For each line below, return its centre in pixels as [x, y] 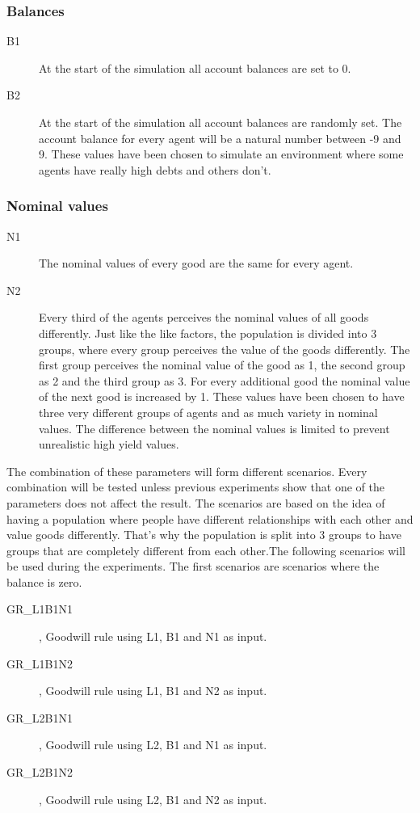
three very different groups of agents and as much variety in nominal [208, 412]
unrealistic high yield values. [109, 444]
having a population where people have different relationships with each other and [210, 518]
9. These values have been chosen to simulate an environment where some [221, 154]
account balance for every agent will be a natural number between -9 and [220, 138]
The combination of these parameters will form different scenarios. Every [187, 471]
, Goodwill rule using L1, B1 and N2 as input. [153, 691]
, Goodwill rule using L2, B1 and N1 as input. [153, 745]
